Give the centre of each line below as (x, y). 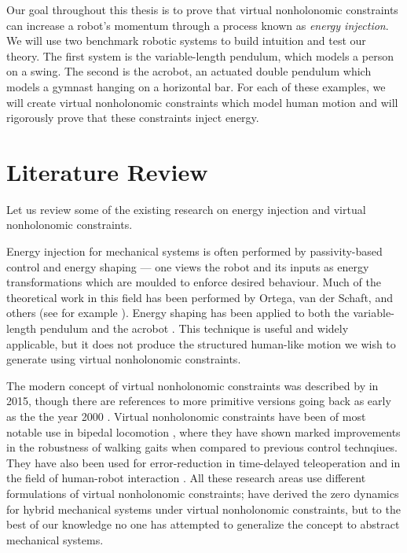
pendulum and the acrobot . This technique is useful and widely (194, 328)
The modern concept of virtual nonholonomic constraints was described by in (192, 385)
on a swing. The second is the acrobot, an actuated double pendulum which (189, 71)
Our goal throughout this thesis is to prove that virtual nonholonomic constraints (202, 9)
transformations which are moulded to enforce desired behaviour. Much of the (194, 282)
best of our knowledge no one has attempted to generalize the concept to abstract (203, 524)
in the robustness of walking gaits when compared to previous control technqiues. (202, 447)
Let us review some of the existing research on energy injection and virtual (186, 209)
